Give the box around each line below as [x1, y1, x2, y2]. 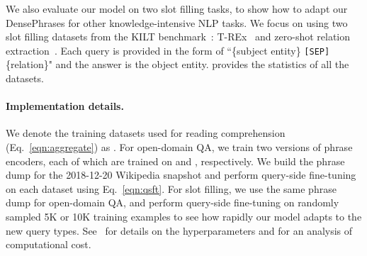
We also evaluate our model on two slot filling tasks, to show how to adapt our [6, 1, 348, 16]
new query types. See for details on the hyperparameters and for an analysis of [6, 223, 353, 238]
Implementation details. [6, 99, 124, 113]
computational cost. [6, 237, 91, 252]
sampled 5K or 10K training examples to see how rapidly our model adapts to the [6, 208, 362, 223]
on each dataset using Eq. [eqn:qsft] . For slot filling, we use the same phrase [6, 181, 337, 196]
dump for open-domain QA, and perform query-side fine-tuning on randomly [6, 195, 339, 210]
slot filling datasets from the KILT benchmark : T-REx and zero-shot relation [6, 29, 351, 44]
